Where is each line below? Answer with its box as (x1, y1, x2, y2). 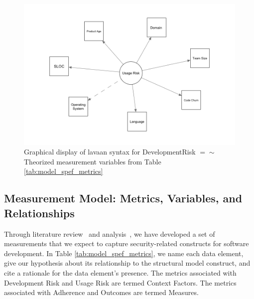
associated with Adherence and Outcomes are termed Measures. (4, 287, 199, 298)
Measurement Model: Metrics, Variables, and (4, 190, 243, 206)
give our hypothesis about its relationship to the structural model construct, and (4, 258, 251, 268)
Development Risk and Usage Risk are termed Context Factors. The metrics (4, 277, 237, 288)
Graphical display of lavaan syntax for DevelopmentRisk (24, 147, 196, 157)
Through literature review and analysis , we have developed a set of (4, 228, 215, 239)
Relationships (4, 205, 75, 220)
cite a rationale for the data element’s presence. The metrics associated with (4, 268, 237, 278)
